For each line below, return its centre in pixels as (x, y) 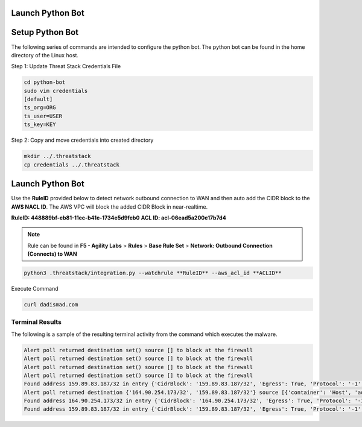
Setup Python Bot (45, 32)
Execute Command (35, 289)
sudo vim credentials (56, 91)
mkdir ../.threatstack (57, 156)
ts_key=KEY (40, 125)
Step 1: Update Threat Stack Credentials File (66, 66)
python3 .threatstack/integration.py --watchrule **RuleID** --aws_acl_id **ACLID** (153, 273)
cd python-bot (45, 82)
